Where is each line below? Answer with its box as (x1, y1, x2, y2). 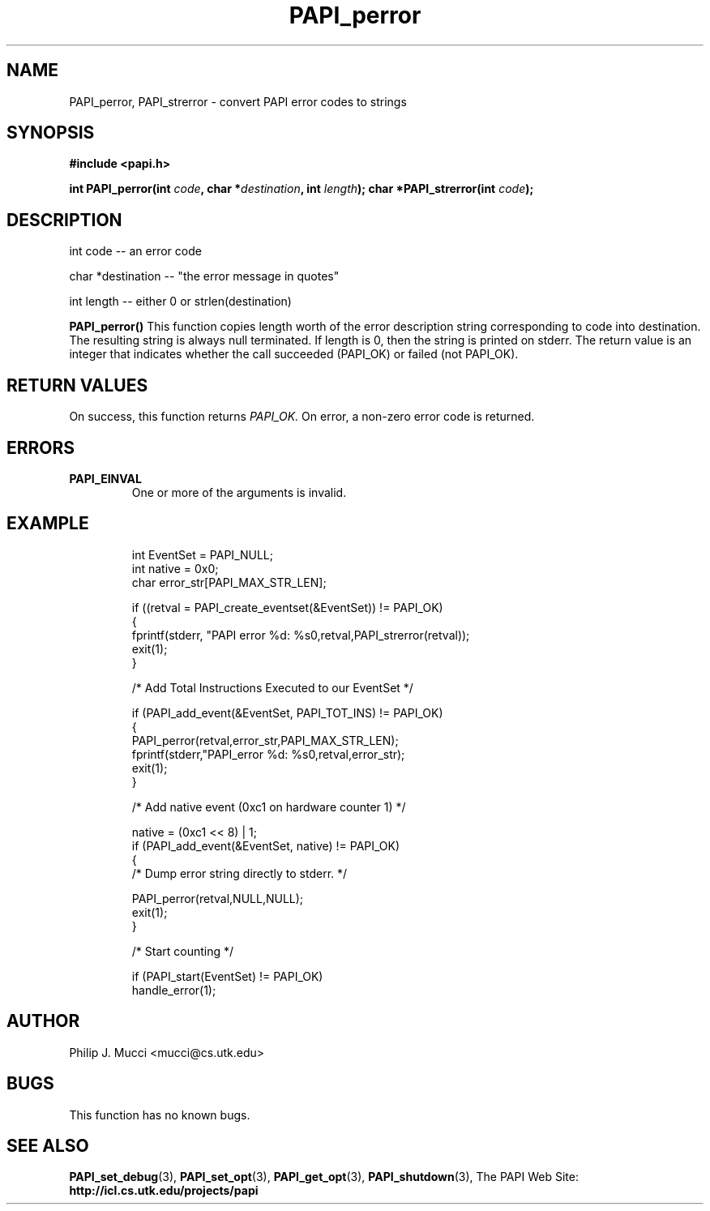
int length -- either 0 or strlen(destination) (69, 294, 292, 309)
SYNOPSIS (6, 122, 95, 143)
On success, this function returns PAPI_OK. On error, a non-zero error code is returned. (69, 409, 535, 424)
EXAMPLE (6, 513, 89, 534)
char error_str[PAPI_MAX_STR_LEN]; (131, 575, 327, 589)
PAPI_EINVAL (69, 471, 142, 486)
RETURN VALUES (6, 374, 148, 396)
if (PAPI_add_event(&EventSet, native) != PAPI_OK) (131, 838, 400, 853)
